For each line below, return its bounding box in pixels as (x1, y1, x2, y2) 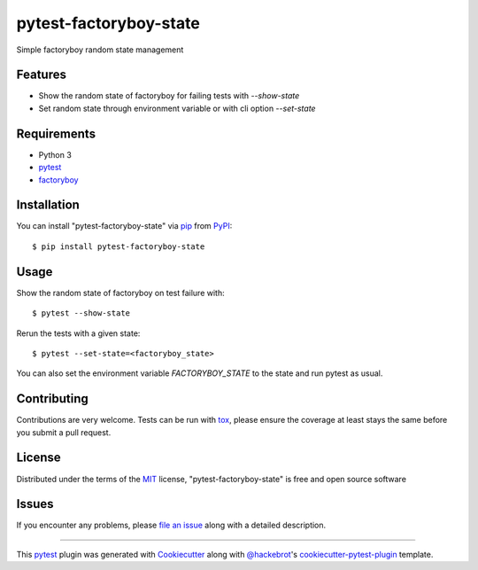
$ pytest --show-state (32, 308, 131, 318)
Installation (16, 198, 80, 213)
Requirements (16, 126, 96, 141)
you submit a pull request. (16, 426, 112, 438)
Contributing (16, 391, 89, 407)
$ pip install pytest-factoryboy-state (32, 241, 205, 252)
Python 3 (38, 149, 73, 160)
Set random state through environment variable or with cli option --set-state (38, 103, 316, 113)
